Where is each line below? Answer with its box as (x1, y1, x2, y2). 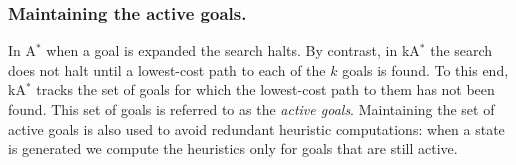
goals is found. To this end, (342, 59, 509, 80)
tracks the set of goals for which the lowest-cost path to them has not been (36, 79, 495, 100)
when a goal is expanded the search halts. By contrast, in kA (46, 40, 420, 61)
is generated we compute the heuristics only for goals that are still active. (8, 138, 458, 159)
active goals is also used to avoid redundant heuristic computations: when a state (8, 118, 505, 139)
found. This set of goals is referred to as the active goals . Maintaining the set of (8, 99, 495, 119)
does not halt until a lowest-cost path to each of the (8, 59, 326, 80)
